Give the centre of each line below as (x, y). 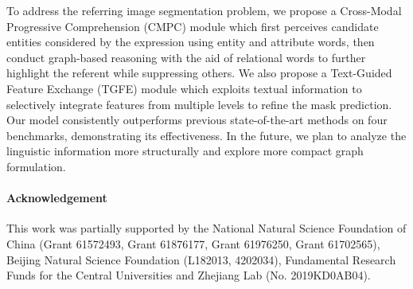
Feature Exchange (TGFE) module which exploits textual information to (184, 88)
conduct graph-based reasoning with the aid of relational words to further (186, 57)
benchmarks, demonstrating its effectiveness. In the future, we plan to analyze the (206, 135)
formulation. (36, 166)
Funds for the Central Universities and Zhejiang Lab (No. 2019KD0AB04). (189, 275)
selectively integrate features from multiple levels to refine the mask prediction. (199, 104)
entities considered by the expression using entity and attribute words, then (191, 42)
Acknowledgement (57, 198)
